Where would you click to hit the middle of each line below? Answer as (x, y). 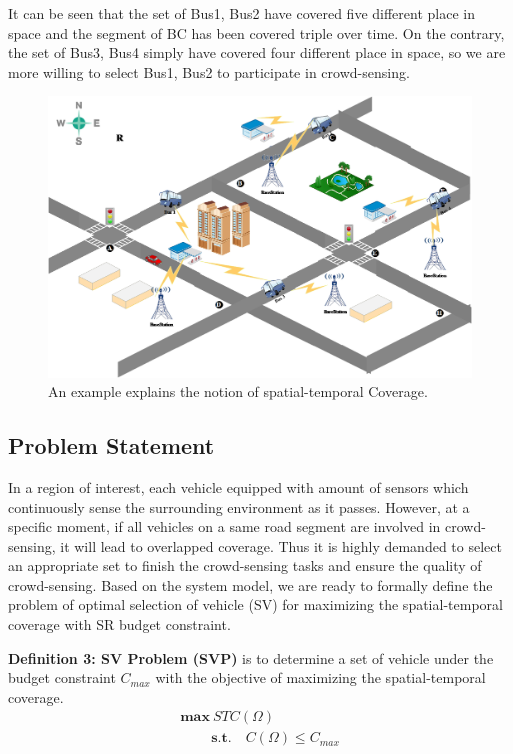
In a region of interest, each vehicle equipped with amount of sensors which (238, 486)
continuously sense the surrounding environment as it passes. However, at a (239, 506)
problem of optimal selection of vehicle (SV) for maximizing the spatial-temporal (255, 604)
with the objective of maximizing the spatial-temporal (320, 677)
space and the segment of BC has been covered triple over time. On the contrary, (256, 32)
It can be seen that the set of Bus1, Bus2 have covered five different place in (241, 13)
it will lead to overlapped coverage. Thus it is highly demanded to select (281, 545)
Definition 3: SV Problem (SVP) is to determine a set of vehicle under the (251, 657)
